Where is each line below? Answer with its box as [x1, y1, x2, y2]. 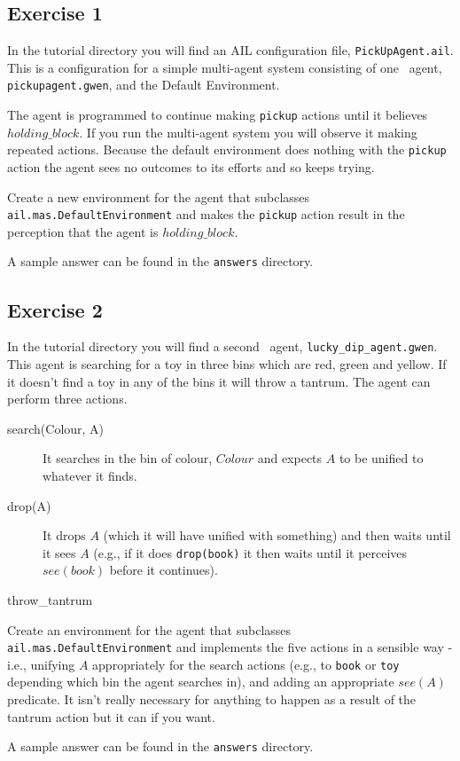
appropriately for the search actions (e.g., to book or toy [92, 655, 400, 673]
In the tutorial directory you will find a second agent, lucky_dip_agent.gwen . [7, 337, 438, 356]
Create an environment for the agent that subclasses [7, 620, 292, 639]
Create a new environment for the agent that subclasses [7, 187, 310, 206]
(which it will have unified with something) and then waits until [103, 526, 451, 545]
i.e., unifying [7, 655, 75, 673]
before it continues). [109, 561, 218, 579]
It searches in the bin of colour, [43, 449, 213, 467]
